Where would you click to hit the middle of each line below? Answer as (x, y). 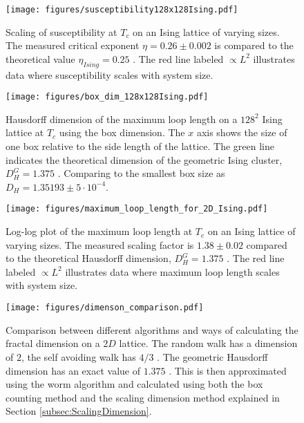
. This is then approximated (228, 370)
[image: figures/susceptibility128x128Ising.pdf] (122, 10)
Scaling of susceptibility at (61, 31)
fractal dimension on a (53, 343)
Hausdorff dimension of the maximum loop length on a (122, 119)
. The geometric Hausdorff (212, 356)
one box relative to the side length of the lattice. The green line (140, 146)
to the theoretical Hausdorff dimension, (88, 258)
